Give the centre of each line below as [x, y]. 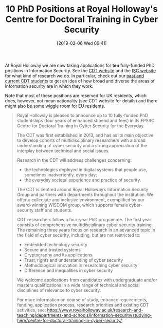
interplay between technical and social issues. [63, 151]
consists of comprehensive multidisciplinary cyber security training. [85, 225]
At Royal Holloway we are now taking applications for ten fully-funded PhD [80, 65]
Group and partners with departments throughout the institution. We [85, 194]
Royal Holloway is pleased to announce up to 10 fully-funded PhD [82, 115]
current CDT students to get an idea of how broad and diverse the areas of [80, 81]
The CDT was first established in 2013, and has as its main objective [85, 135]
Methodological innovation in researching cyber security [81, 265]
